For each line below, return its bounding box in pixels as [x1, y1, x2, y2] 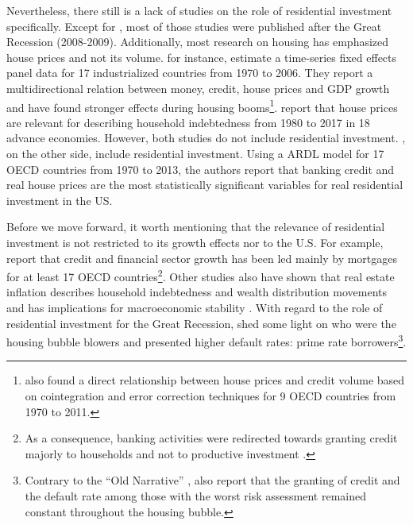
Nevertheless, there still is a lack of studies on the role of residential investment [6, 2, 392, 18]
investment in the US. [6, 191, 113, 208]
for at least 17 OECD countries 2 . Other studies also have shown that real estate [6, 266, 395, 284]
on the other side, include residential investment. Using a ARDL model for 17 [6, 145, 384, 161]
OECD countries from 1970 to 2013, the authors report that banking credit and [6, 160, 395, 177]
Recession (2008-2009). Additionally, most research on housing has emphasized [6, 33, 389, 50]
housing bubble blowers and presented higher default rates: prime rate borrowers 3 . [6, 331, 407, 349]
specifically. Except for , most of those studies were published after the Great [6, 17, 382, 34]
